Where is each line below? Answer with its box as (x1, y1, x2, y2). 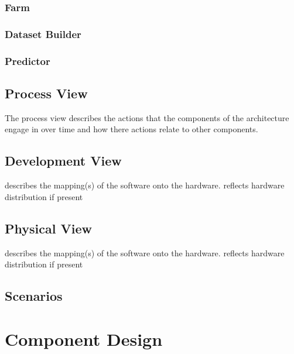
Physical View (5, 219, 92, 237)
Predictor (5, 53, 50, 68)
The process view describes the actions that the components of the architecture (5, 111, 289, 123)
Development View (5, 152, 122, 170)
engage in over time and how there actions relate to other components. (5, 123, 258, 135)
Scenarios (5, 287, 63, 305)
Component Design (5, 326, 163, 350)
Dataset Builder (5, 26, 81, 41)
